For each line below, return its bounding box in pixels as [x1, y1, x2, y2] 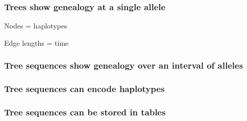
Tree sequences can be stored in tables [4, 106, 166, 118]
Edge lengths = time [4, 37, 69, 48]
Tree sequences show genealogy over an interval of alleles [4, 59, 243, 72]
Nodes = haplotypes [4, 20, 67, 31]
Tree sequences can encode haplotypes [4, 82, 165, 95]
